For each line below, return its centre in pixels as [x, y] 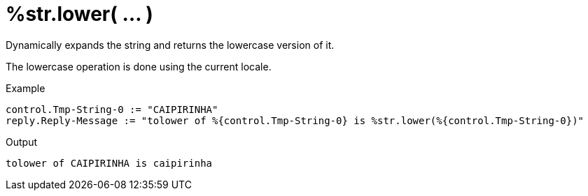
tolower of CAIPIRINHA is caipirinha [109, 163]
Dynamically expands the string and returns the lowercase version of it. [170, 45]
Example [26, 88]
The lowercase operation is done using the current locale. [139, 66]
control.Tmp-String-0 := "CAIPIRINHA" [112, 109]
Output [21, 142]
